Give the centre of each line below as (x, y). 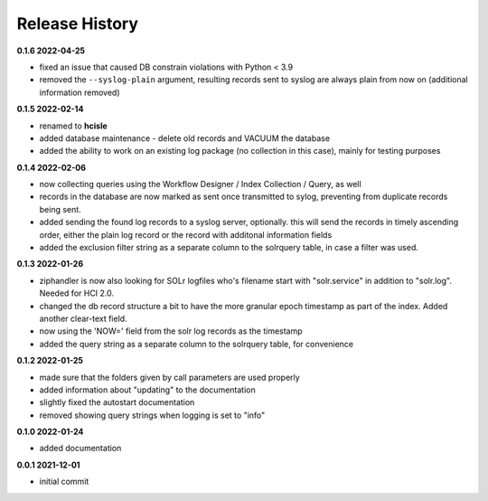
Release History (78, 24)
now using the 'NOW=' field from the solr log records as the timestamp (171, 331)
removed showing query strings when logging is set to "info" (152, 415)
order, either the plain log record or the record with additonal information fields (186, 234)
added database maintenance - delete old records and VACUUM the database (184, 138)
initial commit (64, 482)
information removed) (80, 92)
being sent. (60, 209)
